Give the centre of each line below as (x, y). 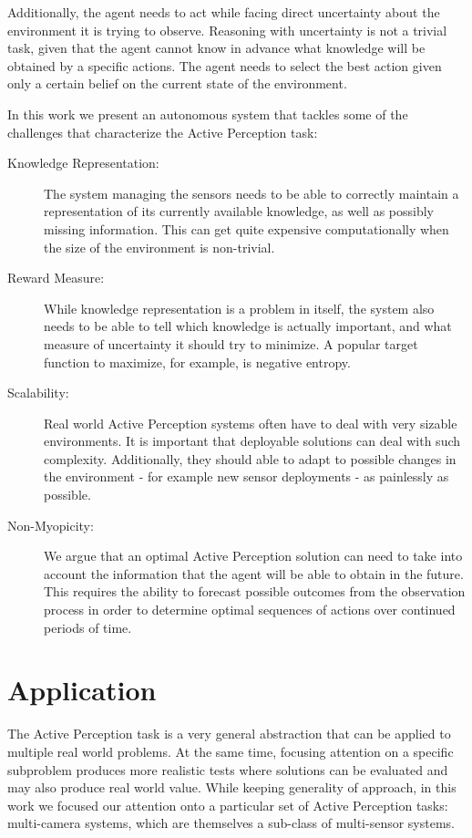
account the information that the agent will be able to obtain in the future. (254, 573)
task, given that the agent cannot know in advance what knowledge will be (216, 48)
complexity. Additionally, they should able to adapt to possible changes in (250, 458)
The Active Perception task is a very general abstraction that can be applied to (229, 734)
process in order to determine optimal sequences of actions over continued (250, 610)
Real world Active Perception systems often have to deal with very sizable (251, 423)
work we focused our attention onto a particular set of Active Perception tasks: (228, 805)
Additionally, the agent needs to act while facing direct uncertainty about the (224, 12)
